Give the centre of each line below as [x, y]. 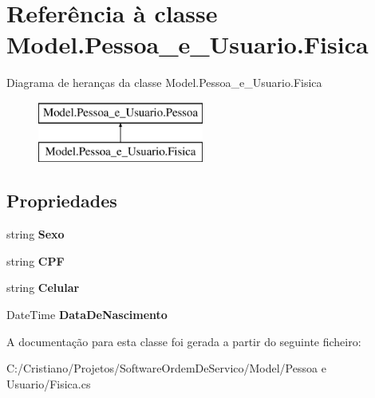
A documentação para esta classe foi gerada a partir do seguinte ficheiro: [184, 341]
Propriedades [62, 201]
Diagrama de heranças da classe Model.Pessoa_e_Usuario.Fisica [164, 83]
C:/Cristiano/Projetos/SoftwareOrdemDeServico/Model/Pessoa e [166, 368]
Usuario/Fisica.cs [49, 383]
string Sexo [36, 234]
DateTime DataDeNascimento [87, 315]
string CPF [36, 260]
